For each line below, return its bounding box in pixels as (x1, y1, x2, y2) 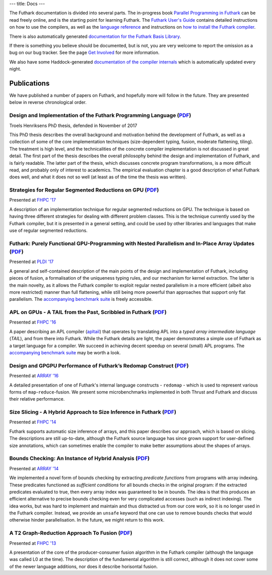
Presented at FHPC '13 (9, 540, 56, 546)
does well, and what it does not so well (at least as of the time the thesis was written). (9, 174, 187, 180)
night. (9, 66, 22, 72)
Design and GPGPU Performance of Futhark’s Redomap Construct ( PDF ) (9, 362, 189, 369)
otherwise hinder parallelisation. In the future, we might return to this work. (9, 517, 165, 523)
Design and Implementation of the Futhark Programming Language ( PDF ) (9, 112, 191, 119)
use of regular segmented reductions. (9, 227, 88, 233)
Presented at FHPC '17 (9, 197, 56, 203)
